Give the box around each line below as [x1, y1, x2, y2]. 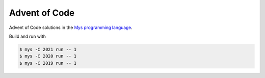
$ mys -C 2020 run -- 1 [19, 53, 77, 59]
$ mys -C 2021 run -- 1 [19, 47, 77, 52]
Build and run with [9, 33, 46, 39]
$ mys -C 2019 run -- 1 [19, 60, 77, 66]
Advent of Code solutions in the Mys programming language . [9, 25, 132, 30]
